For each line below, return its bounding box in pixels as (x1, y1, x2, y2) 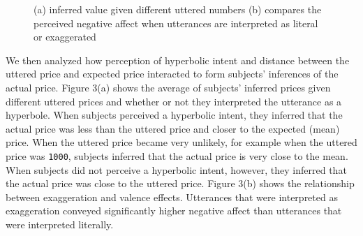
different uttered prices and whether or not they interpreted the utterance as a (6, 94, 342, 108)
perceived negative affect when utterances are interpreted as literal (34, 15, 318, 30)
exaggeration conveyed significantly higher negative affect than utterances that (6, 203, 342, 218)
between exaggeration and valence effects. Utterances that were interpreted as (6, 189, 338, 204)
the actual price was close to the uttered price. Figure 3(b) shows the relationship (6, 176, 355, 191)
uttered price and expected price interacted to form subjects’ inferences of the (6, 66, 339, 81)
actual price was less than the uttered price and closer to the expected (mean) (6, 121, 340, 135)
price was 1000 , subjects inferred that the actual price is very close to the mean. (6, 148, 348, 163)
